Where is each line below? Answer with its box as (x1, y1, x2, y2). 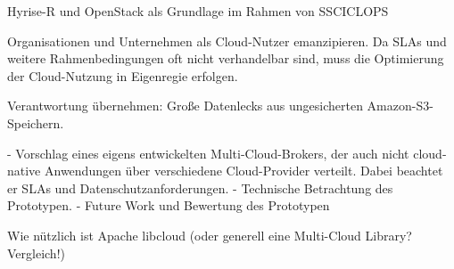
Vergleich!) (7, 243, 65, 262)
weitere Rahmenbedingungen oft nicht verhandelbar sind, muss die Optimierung (7, 49, 444, 68)
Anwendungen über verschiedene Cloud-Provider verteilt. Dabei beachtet (44, 161, 443, 180)
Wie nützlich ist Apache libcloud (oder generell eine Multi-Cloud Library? (7, 225, 412, 244)
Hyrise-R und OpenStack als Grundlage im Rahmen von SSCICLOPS (7, 2, 389, 20)
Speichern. (7, 113, 64, 132)
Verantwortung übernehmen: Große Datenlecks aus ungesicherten (7, 96, 363, 115)
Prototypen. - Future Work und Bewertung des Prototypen (7, 196, 330, 215)
